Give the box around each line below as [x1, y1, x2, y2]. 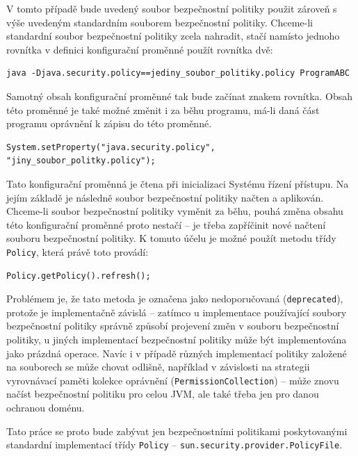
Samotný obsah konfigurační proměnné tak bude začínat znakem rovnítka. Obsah [6, 88, 353, 103]
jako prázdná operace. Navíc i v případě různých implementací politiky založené [6, 345, 347, 360]
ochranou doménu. [6, 400, 85, 415]
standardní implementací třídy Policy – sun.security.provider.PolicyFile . [6, 437, 343, 452]
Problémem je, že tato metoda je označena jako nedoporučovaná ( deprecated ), [6, 291, 343, 306]
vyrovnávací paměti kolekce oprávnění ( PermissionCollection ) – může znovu [6, 373, 339, 387]
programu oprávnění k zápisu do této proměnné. [6, 116, 212, 131]
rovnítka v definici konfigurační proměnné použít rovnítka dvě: [6, 42, 273, 56]
